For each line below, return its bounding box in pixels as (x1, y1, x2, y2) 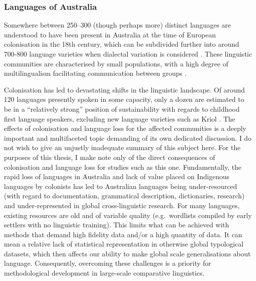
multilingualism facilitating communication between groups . (4, 68, 187, 78)
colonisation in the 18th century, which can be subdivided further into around (4, 39, 239, 49)
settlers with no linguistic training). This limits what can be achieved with (4, 219, 229, 230)
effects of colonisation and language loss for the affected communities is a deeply (4, 123, 247, 133)
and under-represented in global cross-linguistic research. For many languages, (4, 200, 240, 210)
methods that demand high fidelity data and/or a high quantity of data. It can (4, 229, 242, 239)
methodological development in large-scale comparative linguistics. (4, 268, 205, 278)
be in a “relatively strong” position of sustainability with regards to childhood (4, 103, 240, 114)
